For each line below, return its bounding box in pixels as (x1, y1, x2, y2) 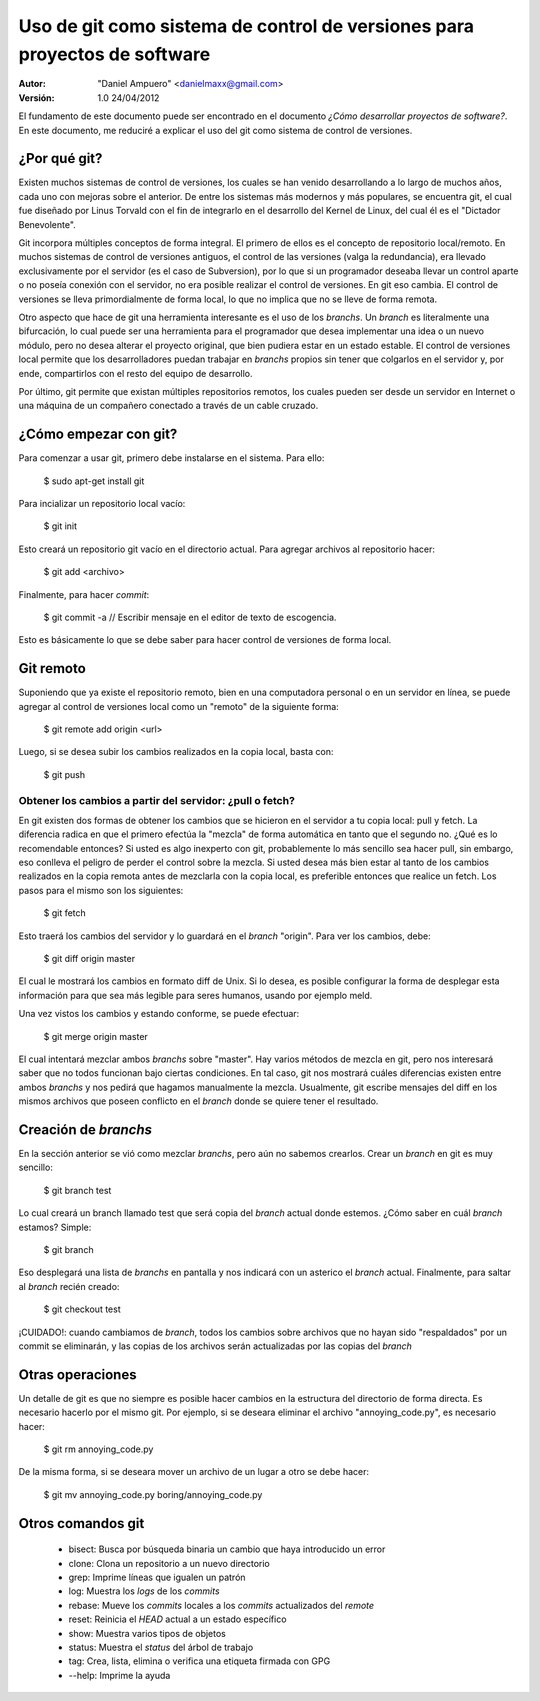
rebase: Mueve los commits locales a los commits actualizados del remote (68, 1599, 375, 1611)
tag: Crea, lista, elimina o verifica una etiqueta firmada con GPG (68, 1655, 331, 1667)
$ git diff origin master (43, 953, 135, 965)
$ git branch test (43, 1184, 112, 1196)
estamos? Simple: (18, 1221, 92, 1233)
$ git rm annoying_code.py (43, 1443, 154, 1455)
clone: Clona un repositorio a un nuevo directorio (68, 1557, 270, 1569)
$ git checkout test (43, 1303, 121, 1315)
